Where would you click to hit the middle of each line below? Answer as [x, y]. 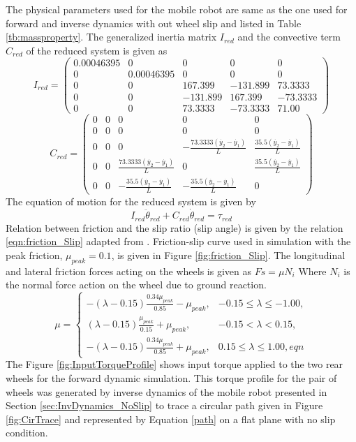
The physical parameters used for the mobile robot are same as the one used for [177, 9]
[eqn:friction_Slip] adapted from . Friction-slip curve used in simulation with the [178, 241]
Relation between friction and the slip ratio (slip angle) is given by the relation [175, 227]
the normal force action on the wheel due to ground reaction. [136, 285]
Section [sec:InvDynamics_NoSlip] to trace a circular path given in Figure [164, 405]
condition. [27, 433]
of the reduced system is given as [97, 50]
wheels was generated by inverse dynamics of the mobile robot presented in [166, 391]
